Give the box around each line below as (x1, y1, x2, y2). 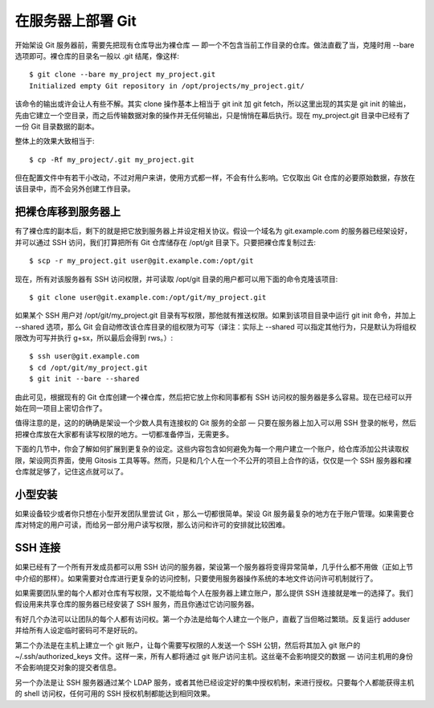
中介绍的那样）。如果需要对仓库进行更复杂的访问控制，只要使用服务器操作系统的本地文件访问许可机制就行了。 (14, 573, 378, 583)
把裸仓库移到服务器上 (14, 205, 121, 219)
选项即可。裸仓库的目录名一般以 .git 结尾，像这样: (14, 51, 180, 60)
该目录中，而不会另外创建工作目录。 (14, 184, 135, 194)
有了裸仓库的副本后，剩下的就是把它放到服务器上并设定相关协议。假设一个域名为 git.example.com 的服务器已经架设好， (14, 226, 411, 236)
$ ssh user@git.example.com (29, 352, 140, 361)
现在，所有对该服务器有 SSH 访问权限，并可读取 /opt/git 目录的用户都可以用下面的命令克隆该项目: (14, 274, 338, 284)
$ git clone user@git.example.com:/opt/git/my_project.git (29, 293, 267, 301)
